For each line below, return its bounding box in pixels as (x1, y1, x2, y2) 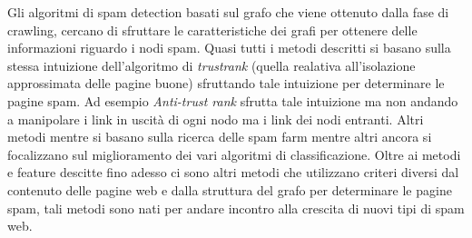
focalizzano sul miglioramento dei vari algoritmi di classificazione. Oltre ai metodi (7, 144, 461, 164)
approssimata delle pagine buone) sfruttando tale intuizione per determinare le (7, 74, 445, 93)
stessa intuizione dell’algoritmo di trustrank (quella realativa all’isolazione (7, 55, 416, 74)
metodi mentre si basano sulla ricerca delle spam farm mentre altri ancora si (7, 127, 432, 146)
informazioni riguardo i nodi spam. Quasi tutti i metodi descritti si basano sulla (7, 38, 451, 57)
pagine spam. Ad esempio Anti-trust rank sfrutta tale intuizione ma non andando (7, 91, 458, 110)
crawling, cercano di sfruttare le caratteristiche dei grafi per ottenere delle (7, 20, 418, 39)
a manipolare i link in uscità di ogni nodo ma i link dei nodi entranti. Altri (7, 109, 424, 128)
